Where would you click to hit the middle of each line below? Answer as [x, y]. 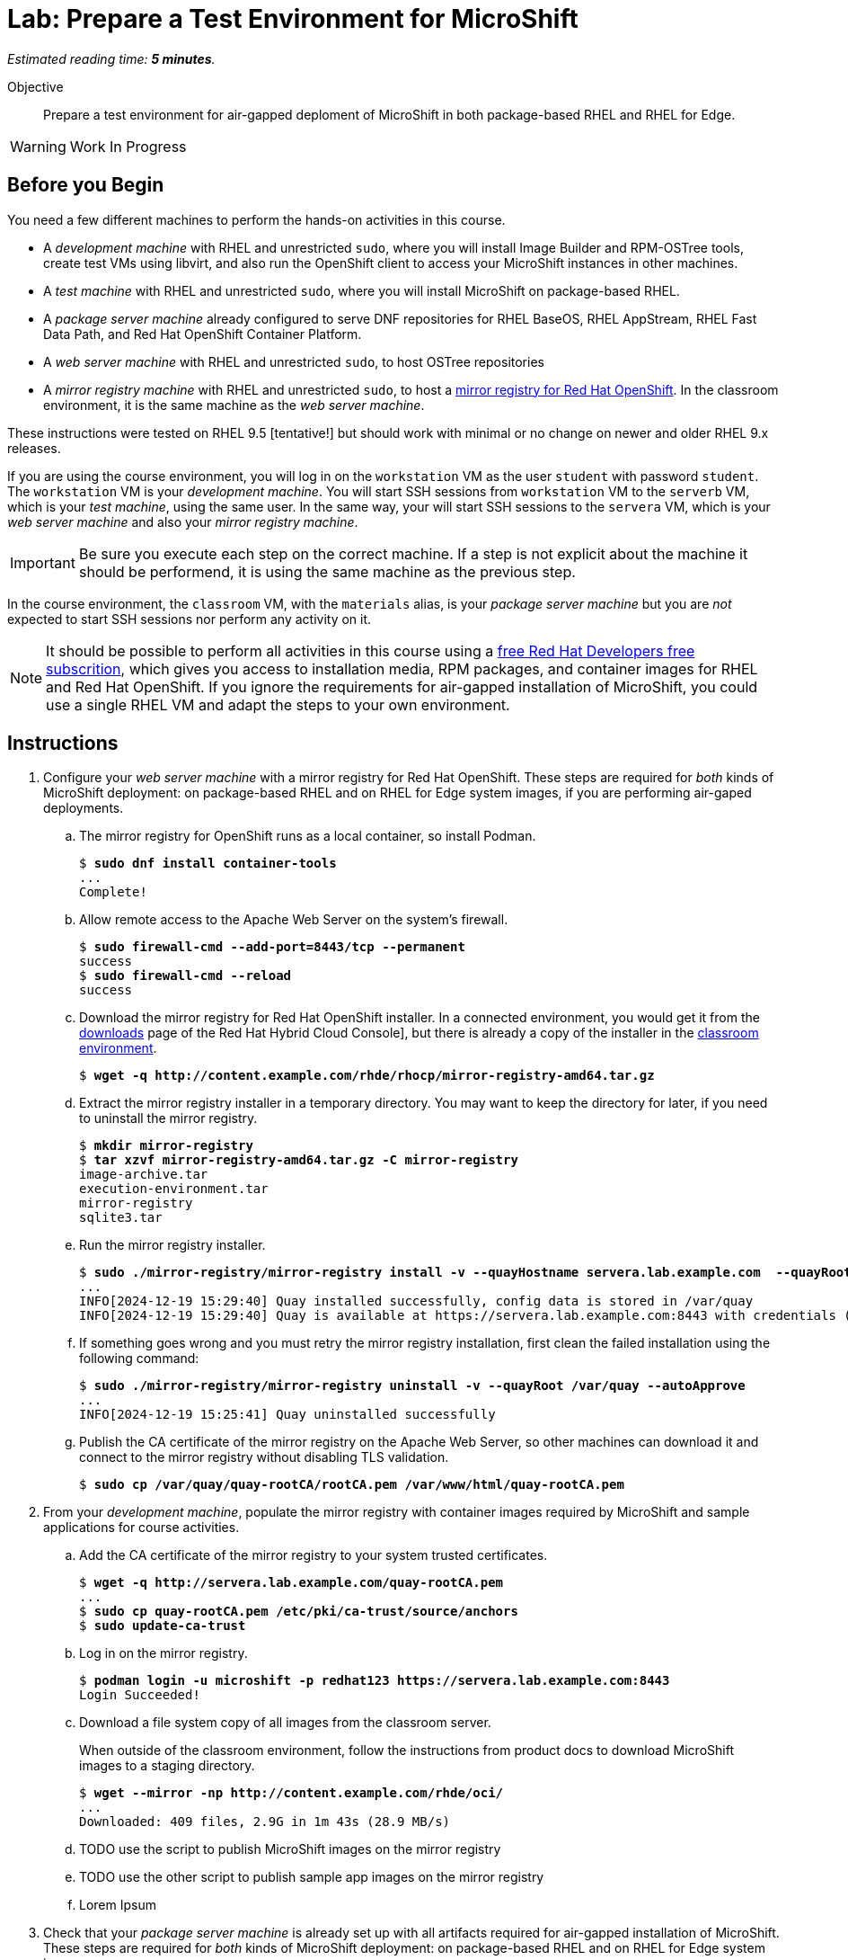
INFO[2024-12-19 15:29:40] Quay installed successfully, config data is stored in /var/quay [416, 1301]
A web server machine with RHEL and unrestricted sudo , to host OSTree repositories [294, 361]
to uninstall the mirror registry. [168, 1118]
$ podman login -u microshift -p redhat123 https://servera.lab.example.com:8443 [375, 1681]
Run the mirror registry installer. [172, 1245]
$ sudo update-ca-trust [163, 1626]
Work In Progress [128, 146]
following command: [139, 1359]
